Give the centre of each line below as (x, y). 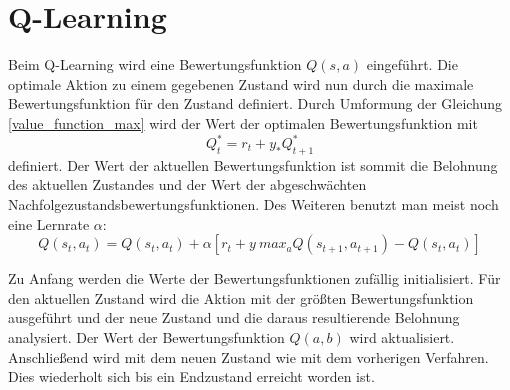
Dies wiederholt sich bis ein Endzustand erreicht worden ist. (191, 376)
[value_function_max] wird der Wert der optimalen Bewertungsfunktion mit (243, 122)
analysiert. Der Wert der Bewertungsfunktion (146, 336)
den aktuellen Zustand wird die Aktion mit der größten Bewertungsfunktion (241, 297)
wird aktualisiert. (402, 336)
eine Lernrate (49, 223)
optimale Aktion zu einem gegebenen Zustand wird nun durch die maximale (241, 83)
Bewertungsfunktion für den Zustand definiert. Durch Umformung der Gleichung (255, 103)
